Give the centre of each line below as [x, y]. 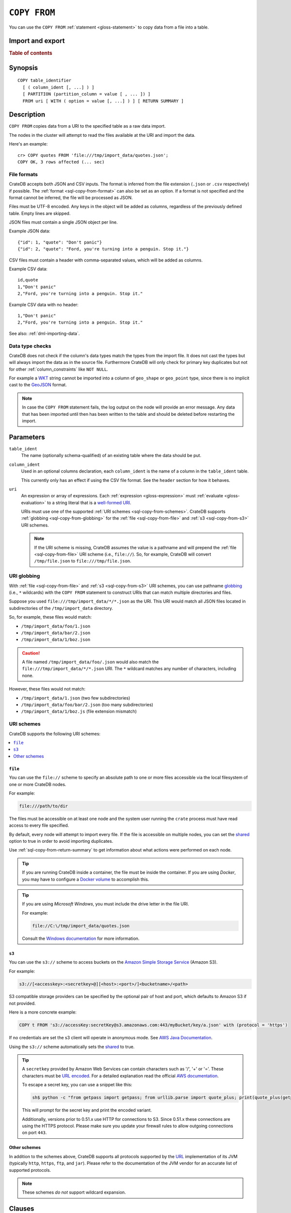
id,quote [28, 280]
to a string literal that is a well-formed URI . [89, 503]
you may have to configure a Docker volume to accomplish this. [86, 879]
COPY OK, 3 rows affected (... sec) [61, 162]
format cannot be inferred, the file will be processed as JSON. [71, 197]
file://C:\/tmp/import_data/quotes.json [81, 926]
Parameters [27, 437]
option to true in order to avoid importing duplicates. [61, 841]
